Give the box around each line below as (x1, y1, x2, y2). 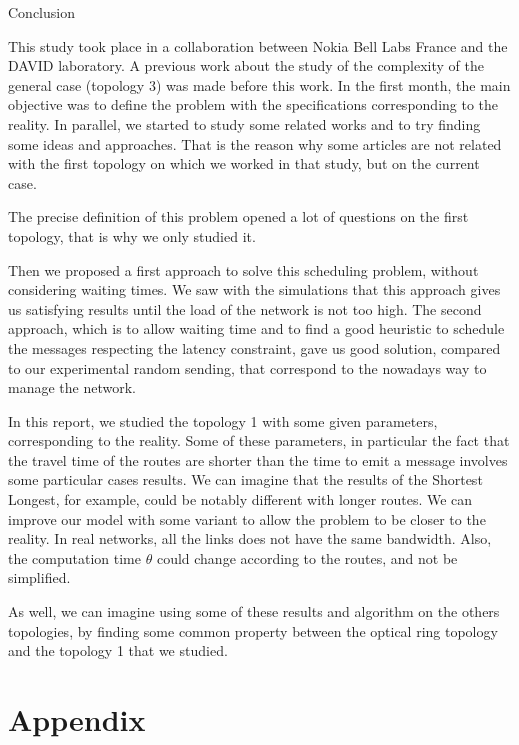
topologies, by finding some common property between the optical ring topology (8, 620, 498, 641)
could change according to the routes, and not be (156, 547, 458, 568)
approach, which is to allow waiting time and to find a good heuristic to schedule (8, 318, 505, 339)
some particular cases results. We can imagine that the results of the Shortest (8, 469, 483, 490)
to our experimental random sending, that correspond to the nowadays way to (8, 357, 487, 378)
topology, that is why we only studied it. (8, 225, 256, 246)
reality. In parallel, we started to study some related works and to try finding (8, 113, 481, 134)
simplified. (8, 567, 71, 588)
